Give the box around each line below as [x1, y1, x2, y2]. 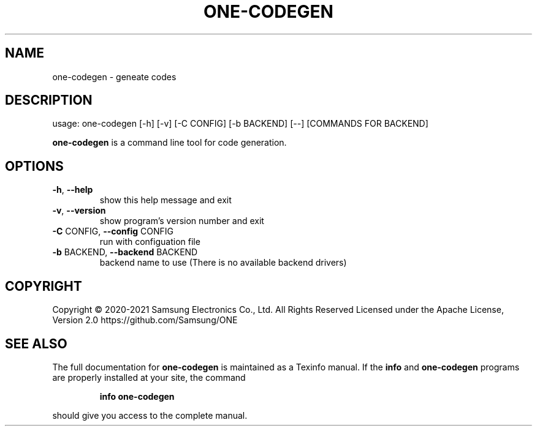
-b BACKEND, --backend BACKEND [52, 247, 198, 258]
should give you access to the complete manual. [52, 410, 248, 421]
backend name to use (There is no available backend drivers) [99, 257, 347, 268]
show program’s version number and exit [99, 215, 264, 227]
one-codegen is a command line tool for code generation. [52, 137, 287, 148]
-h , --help [52, 184, 93, 195]
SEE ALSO [5, 335, 67, 351]
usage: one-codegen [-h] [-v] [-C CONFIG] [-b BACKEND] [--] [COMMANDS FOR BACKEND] [52, 118, 428, 129]
